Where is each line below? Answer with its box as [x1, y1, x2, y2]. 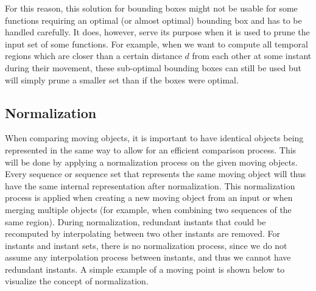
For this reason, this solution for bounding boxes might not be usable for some [5, 2, 298, 14]
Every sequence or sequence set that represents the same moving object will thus [5, 167, 306, 180]
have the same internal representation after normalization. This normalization [5, 179, 295, 192]
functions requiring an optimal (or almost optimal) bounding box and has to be [5, 13, 302, 26]
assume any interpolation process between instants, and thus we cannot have [5, 251, 291, 264]
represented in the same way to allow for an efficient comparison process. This [5, 143, 297, 156]
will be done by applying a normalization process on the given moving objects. [5, 155, 298, 168]
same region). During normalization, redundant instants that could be [5, 215, 266, 228]
